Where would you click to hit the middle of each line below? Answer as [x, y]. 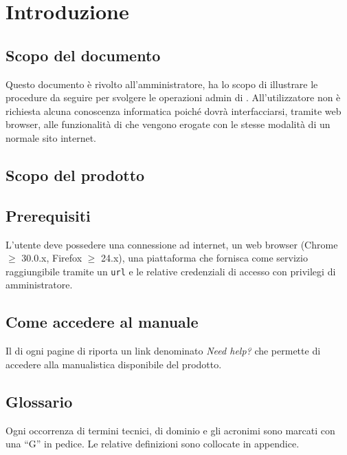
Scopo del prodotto [75, 174]
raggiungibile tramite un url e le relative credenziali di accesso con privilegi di [171, 271]
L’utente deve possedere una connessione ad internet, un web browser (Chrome [172, 244]
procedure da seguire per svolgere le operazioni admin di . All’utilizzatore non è [173, 97]
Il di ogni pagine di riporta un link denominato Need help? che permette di [163, 351]
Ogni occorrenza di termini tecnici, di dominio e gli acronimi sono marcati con [170, 430]
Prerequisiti [48, 215]
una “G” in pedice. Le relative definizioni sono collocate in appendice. [153, 444]
